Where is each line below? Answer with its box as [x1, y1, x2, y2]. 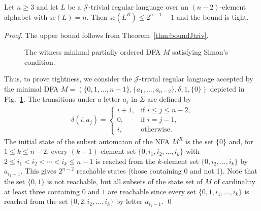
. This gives [20, 165, 56, 176]
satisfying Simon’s [172, 47, 229, 57]
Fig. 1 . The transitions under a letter [4, 93, 120, 104]
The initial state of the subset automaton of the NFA [4, 136, 170, 146]
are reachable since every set [108, 186, 196, 196]
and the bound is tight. [176, 11, 249, 22]
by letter [116, 196, 143, 206]
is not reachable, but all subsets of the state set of [47, 176, 203, 187]
